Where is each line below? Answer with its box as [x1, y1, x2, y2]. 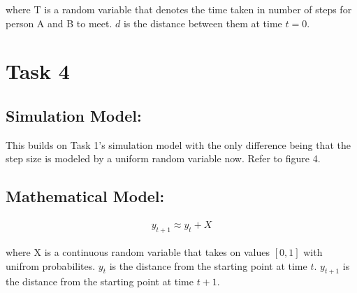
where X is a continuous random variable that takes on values [6, 244, 270, 259]
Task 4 [6, 57, 70, 85]
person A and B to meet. [6, 15, 112, 30]
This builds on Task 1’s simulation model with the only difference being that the [6, 137, 351, 152]
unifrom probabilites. [6, 258, 96, 273]
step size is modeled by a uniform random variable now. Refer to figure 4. [6, 151, 321, 166]
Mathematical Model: [6, 185, 165, 207]
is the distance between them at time [123, 15, 282, 30]
